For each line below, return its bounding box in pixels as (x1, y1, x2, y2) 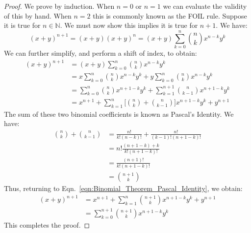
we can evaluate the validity (163, 1, 247, 11)
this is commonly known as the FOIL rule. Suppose (93, 10, 247, 21)
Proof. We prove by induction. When (4, 1, 115, 11)
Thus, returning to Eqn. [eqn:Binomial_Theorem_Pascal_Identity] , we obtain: (4, 183, 243, 193)
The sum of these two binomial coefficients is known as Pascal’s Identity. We (4, 108, 234, 119)
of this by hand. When (4, 10, 72, 21)
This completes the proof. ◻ (4, 219, 90, 230)
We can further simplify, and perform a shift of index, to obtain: (4, 47, 197, 58)
